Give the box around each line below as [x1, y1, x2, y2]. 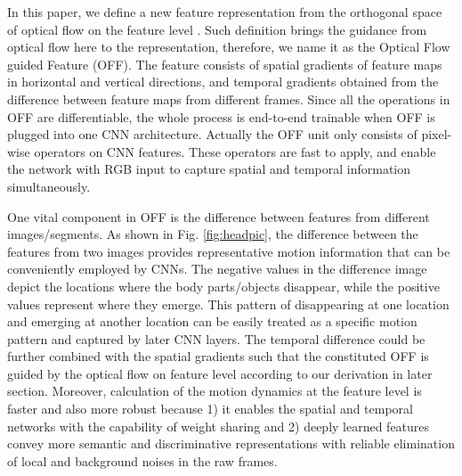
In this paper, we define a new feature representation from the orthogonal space [7, 3, 442, 21]
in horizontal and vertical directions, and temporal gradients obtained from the [7, 72, 439, 91]
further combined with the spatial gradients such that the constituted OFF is [7, 347, 429, 365]
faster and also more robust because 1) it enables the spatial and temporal [7, 399, 413, 418]
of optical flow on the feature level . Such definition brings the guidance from [7, 20, 427, 38]
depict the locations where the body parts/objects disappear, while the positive [7, 276, 440, 295]
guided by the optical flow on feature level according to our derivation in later [7, 364, 433, 382]
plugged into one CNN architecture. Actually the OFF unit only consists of [7, 125, 417, 144]
